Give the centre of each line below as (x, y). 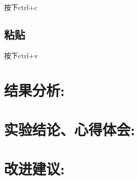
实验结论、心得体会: (70, 129)
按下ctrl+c (21, 7)
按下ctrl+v (21, 55)
